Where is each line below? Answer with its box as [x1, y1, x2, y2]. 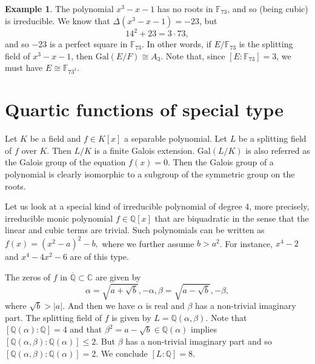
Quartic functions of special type [5, 97, 283, 122]
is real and [145, 299, 185, 312]
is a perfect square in [49, 38, 128, 50]
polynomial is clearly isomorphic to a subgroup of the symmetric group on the [5, 167, 295, 180]
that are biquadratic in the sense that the [154, 211, 309, 224]
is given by [111, 311, 151, 323]
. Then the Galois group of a [168, 156, 274, 168]
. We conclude [96, 346, 148, 359]
